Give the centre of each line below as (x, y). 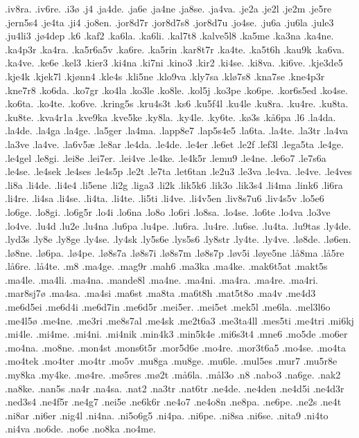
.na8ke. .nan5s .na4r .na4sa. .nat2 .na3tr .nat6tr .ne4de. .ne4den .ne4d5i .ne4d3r (175, 388)
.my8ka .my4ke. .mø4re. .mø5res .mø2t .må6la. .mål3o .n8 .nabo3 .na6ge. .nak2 (173, 375)
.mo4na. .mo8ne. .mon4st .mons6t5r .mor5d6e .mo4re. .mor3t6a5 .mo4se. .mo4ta (175, 347)
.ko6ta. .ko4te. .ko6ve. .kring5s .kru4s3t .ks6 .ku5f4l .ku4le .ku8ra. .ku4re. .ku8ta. (177, 103)
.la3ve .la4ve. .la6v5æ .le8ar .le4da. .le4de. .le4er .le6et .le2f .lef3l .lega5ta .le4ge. (174, 144)
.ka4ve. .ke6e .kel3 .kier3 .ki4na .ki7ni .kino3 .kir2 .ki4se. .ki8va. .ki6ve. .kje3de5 (174, 63)
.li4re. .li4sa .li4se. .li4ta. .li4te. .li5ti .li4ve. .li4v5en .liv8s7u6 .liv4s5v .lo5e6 (165, 198)
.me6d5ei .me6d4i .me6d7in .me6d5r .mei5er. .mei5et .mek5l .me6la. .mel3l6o (168, 307)
